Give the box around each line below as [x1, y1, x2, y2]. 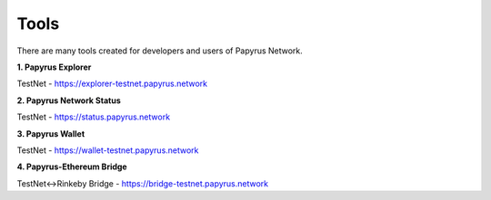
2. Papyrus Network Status [16, 95, 122, 106]
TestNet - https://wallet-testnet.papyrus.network [16, 145, 199, 156]
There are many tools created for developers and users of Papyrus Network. [16, 45, 304, 56]
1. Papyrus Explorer [16, 62, 92, 72]
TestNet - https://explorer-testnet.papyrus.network [16, 78, 208, 90]
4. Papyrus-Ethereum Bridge [16, 161, 127, 172]
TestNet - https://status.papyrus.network [16, 111, 171, 122]
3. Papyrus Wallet [16, 128, 85, 139]
